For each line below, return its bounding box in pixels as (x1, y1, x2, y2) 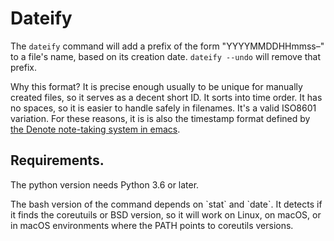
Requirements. (10, 152, 105, 169)
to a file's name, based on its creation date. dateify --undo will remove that (10, 50, 322, 62)
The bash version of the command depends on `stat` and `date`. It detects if (10, 198, 323, 210)
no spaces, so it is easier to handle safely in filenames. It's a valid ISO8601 (10, 102, 317, 114)
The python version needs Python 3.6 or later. (10, 178, 200, 191)
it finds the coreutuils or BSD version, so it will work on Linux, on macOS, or (10, 208, 322, 221)
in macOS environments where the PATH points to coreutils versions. (10, 219, 294, 231)
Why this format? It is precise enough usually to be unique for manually (10, 80, 303, 92)
